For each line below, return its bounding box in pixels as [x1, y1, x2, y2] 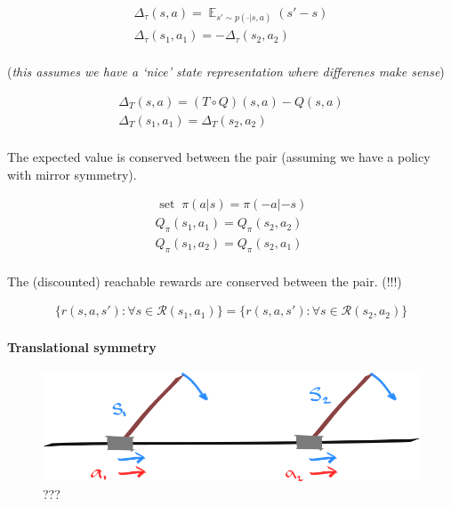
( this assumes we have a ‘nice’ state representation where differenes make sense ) [7, 62, 445, 81]
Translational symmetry [7, 338, 157, 357]
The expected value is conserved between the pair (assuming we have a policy [7, 147, 431, 165]
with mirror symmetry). [7, 165, 137, 183]
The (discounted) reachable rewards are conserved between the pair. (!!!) [7, 271, 402, 290]
